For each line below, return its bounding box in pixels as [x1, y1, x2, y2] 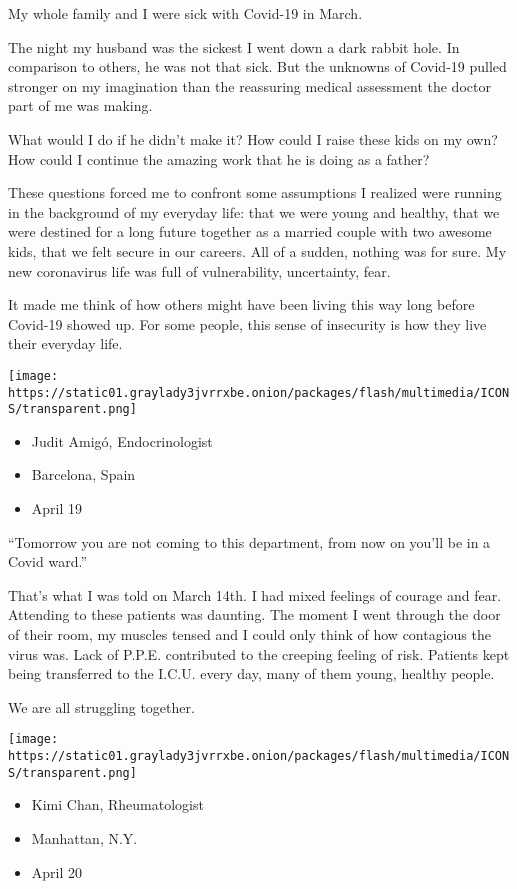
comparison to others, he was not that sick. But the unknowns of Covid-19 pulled [8, 56, 507, 77]
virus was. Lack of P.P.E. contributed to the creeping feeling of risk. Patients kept [8, 643, 510, 664]
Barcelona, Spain [31, 464, 136, 485]
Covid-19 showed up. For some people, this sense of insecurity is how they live [8, 313, 487, 334]
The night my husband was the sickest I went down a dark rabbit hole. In [8, 36, 460, 57]
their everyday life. [8, 333, 123, 354]
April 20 [31, 861, 83, 882]
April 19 [31, 498, 83, 519]
